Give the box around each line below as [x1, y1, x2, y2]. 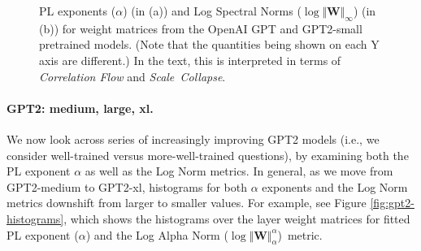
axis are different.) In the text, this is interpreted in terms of [39, 51, 341, 68]
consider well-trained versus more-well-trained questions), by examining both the [7, 146, 409, 163]
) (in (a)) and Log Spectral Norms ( [123, 2, 302, 19]
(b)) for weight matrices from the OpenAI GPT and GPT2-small [39, 19, 362, 37]
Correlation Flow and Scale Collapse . [39, 67, 226, 84]
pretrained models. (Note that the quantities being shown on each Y [39, 36, 380, 53]
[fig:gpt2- [370, 194, 414, 211]
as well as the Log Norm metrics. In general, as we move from [85, 162, 393, 180]
